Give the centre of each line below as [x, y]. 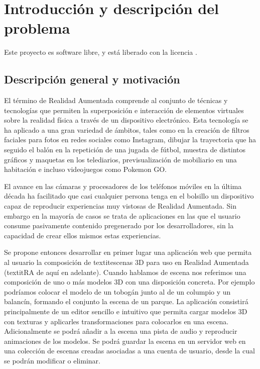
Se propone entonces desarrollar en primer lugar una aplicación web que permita [128, 252]
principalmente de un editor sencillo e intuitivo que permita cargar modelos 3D [126, 311]
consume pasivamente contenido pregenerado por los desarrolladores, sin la [119, 225]
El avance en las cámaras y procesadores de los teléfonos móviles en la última [123, 186]
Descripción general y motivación [92, 79]
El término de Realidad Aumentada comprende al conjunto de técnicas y [116, 100]
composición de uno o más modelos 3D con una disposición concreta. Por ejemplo [129, 282]
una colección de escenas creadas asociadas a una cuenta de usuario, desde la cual [129, 351]
